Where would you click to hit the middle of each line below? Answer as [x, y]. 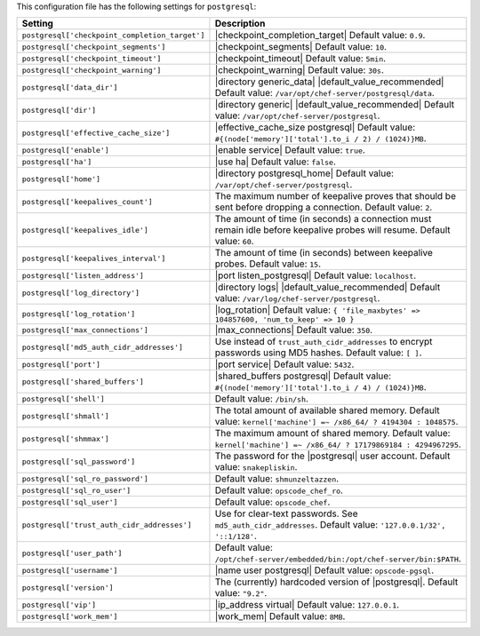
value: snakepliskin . [256, 467]
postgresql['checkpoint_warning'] [92, 70]
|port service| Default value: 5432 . [284, 364]
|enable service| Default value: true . [290, 150]
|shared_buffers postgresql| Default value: [303, 376]
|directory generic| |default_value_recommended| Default [335, 105]
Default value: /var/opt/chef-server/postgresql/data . [324, 93]
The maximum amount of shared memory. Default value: [332, 433]
